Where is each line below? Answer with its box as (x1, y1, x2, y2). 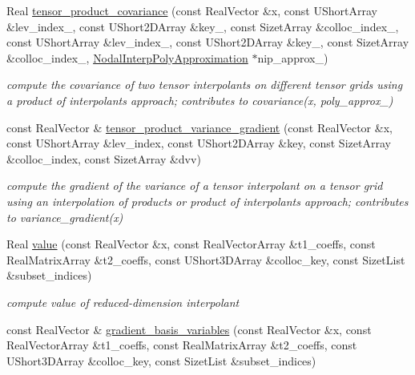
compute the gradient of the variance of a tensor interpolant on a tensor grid (6, 177, 383, 194)
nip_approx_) (257, 49, 328, 66)
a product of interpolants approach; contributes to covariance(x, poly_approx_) (6, 91, 393, 108)
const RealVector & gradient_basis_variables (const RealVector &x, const (6, 321, 372, 337)
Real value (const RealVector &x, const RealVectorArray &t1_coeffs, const (6, 236, 376, 252)
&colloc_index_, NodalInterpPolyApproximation (6, 49, 248, 66)
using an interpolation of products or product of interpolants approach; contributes (6, 192, 409, 209)
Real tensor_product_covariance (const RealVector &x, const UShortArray (6, 2, 377, 18)
